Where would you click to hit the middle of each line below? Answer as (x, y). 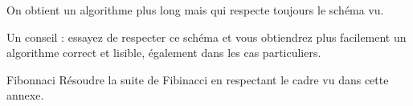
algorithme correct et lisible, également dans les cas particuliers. (164, 53)
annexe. (25, 95)
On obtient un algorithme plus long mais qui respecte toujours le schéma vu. (195, 10)
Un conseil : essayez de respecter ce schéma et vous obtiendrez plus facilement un (206, 37)
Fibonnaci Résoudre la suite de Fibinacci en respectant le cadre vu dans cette (198, 79)
